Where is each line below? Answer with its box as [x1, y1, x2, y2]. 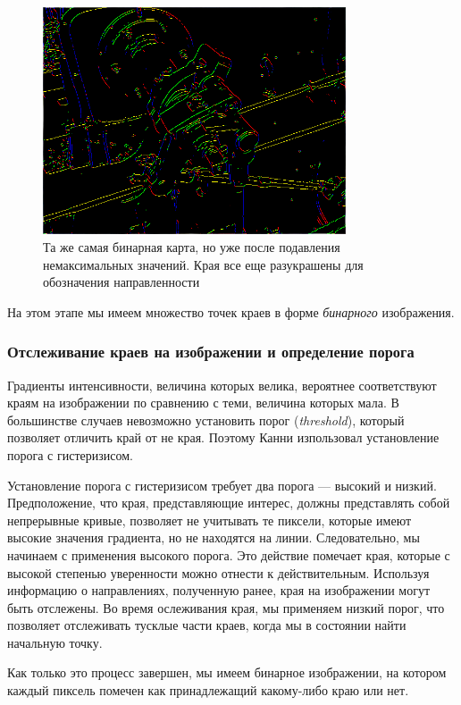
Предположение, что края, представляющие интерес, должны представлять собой [7, 493, 450, 512]
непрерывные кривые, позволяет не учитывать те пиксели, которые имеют [7, 510, 412, 529]
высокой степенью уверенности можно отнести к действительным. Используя [7, 563, 430, 582]
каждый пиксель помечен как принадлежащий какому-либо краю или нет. [7, 681, 409, 700]
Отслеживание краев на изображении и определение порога [7, 340, 415, 363]
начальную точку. [7, 633, 103, 651]
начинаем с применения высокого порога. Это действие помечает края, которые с [7, 545, 450, 564]
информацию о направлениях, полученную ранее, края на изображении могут [7, 581, 431, 600]
